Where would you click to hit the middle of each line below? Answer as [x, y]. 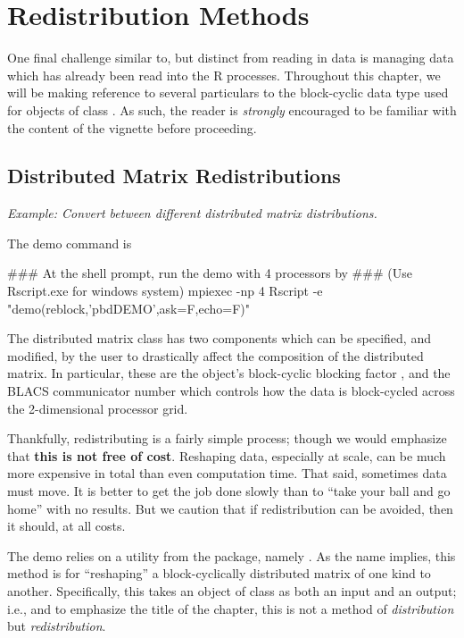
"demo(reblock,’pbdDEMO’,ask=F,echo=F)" [128, 308]
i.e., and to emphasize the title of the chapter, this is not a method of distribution [231, 608]
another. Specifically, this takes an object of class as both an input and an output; [232, 590]
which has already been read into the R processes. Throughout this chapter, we [224, 75]
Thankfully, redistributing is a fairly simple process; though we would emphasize [227, 438]
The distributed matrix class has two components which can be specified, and [219, 338]
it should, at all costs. [66, 526]
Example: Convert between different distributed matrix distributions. [192, 213]
